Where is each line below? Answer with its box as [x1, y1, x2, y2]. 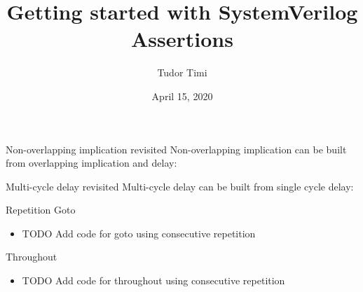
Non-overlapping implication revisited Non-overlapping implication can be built [6, 141, 347, 156]
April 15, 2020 [151, 88, 213, 103]
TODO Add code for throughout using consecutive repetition [22, 273, 285, 288]
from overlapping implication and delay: [6, 155, 177, 170]
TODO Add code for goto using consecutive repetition [22, 225, 256, 240]
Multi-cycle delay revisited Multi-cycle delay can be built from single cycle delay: [6, 179, 354, 193]
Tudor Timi [157, 65, 207, 80]
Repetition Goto [6, 202, 76, 217]
